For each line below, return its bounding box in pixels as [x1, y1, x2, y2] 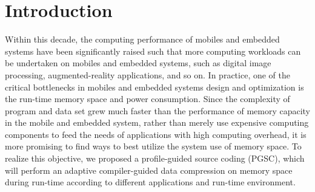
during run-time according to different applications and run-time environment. [5, 176, 296, 188]
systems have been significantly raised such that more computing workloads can [5, 44, 301, 57]
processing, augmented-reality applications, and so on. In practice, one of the [5, 68, 290, 81]
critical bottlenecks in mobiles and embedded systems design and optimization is [5, 80, 304, 93]
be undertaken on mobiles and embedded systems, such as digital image [5, 57, 271, 69]
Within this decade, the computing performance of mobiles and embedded [5, 33, 280, 46]
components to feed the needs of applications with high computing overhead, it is [5, 128, 307, 140]
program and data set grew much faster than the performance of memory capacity [5, 104, 311, 117]
